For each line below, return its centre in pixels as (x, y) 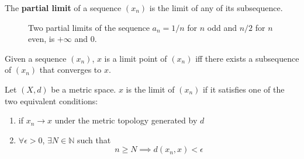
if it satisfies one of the (243, 89)
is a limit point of (136, 58)
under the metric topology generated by (126, 120)
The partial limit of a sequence (63, 8)
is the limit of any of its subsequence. (216, 8)
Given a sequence (36, 58)
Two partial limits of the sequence (89, 27)
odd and (222, 27)
